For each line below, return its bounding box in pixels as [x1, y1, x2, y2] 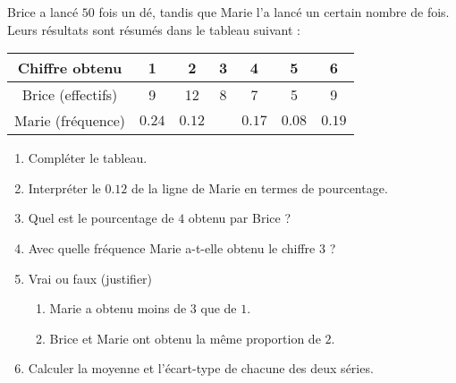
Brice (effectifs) [21, 84, 118, 106]
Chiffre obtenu [17, 57, 122, 79]
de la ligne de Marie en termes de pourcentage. [131, 178, 388, 197]
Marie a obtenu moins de [49, 299, 187, 318]
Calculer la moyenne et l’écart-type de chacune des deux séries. [28, 359, 374, 378]
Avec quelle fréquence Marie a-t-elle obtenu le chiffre [28, 238, 316, 257]
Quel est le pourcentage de [28, 209, 174, 227]
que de [200, 299, 237, 318]
